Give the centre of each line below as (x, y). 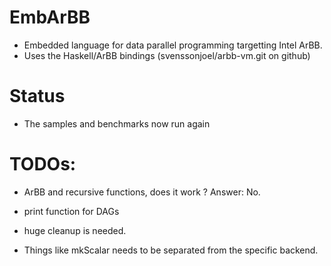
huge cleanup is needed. (75, 230)
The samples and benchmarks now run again (117, 123)
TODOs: (43, 164)
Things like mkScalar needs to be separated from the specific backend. (171, 250)
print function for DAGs (71, 211)
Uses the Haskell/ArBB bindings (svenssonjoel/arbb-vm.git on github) (167, 55)
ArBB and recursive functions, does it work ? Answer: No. (142, 192)
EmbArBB (50, 17)
